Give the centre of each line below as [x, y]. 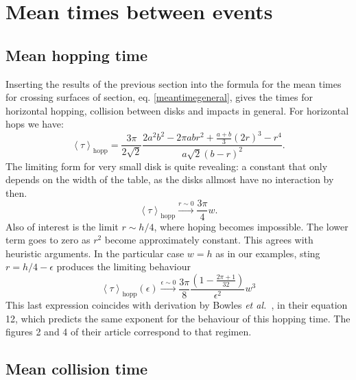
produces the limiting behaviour [123, 266]
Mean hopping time [77, 55]
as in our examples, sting [268, 253]
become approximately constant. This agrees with [209, 240]
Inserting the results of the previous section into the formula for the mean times [174, 83]
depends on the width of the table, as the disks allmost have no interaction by [170, 179]
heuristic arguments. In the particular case [95, 253]
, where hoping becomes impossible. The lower [251, 226]
